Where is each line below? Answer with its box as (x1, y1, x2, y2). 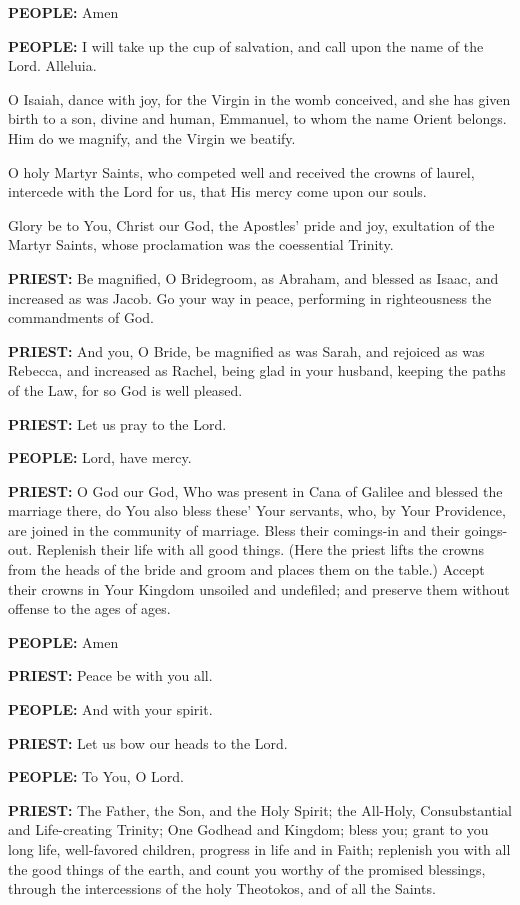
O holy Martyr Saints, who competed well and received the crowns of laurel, (8, 161, 475, 182)
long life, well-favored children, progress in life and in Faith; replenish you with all (8, 839, 511, 859)
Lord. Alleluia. (8, 55, 97, 76)
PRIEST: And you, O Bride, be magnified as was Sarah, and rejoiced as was (8, 340, 485, 361)
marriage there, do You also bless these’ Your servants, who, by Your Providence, (8, 500, 506, 521)
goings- (464, 519, 508, 540)
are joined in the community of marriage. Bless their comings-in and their (8, 519, 460, 540)
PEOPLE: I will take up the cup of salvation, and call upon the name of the (8, 35, 484, 56)
